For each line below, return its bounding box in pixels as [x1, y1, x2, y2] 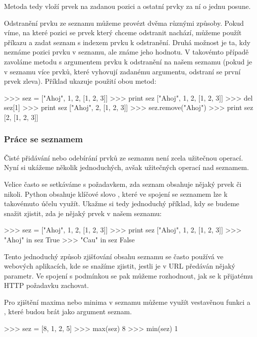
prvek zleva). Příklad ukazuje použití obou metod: [4, 76, 156, 86]
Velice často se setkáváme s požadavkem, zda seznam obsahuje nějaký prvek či [4, 178, 242, 189]
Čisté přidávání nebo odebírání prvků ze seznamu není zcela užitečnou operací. [4, 152, 243, 163]
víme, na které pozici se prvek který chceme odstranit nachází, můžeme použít [4, 27, 242, 38]
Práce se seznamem [4, 133, 83, 145]
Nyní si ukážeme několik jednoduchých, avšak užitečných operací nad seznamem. [4, 162, 249, 172]
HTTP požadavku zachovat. [4, 280, 89, 290]
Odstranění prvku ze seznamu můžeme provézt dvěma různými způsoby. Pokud [4, 17, 244, 28]
